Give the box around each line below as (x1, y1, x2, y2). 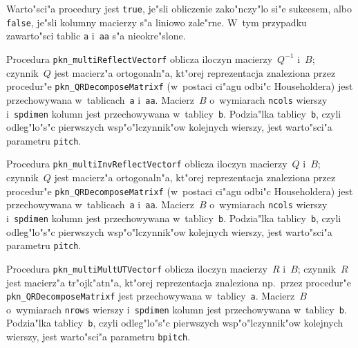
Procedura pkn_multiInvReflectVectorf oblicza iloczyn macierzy (6, 156, 288, 171)
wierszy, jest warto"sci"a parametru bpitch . (6, 329, 191, 344)
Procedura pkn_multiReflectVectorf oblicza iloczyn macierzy (6, 51, 273, 66)
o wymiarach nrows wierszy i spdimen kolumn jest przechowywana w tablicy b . (6, 302, 347, 316)
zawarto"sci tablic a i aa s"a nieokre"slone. (6, 28, 186, 43)
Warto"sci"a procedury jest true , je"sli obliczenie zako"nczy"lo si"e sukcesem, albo (6, 1, 352, 15)
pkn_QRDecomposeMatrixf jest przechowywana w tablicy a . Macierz (6, 289, 295, 303)
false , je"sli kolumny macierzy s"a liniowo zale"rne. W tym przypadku (6, 15, 307, 29)
